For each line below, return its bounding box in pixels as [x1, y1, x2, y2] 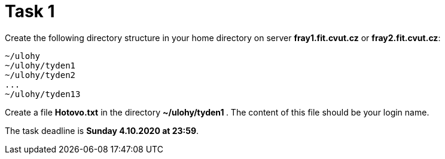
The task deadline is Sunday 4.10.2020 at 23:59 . [5, 125, 199, 136]
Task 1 [5, 1, 55, 21]
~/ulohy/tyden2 [5, 70, 76, 80]
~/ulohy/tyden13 [5, 89, 81, 99]
